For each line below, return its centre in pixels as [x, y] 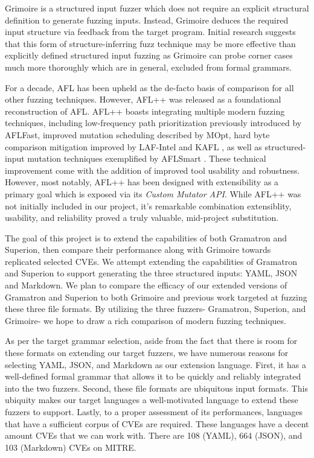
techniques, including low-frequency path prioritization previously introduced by [153, 123]
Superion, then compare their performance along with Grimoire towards [138, 250]
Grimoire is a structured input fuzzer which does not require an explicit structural [157, 8]
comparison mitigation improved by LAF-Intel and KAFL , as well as [133, 146]
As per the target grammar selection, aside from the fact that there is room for [151, 341]
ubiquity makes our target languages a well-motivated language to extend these [152, 400]
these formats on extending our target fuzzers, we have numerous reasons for [147, 353]
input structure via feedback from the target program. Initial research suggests [150, 32]
